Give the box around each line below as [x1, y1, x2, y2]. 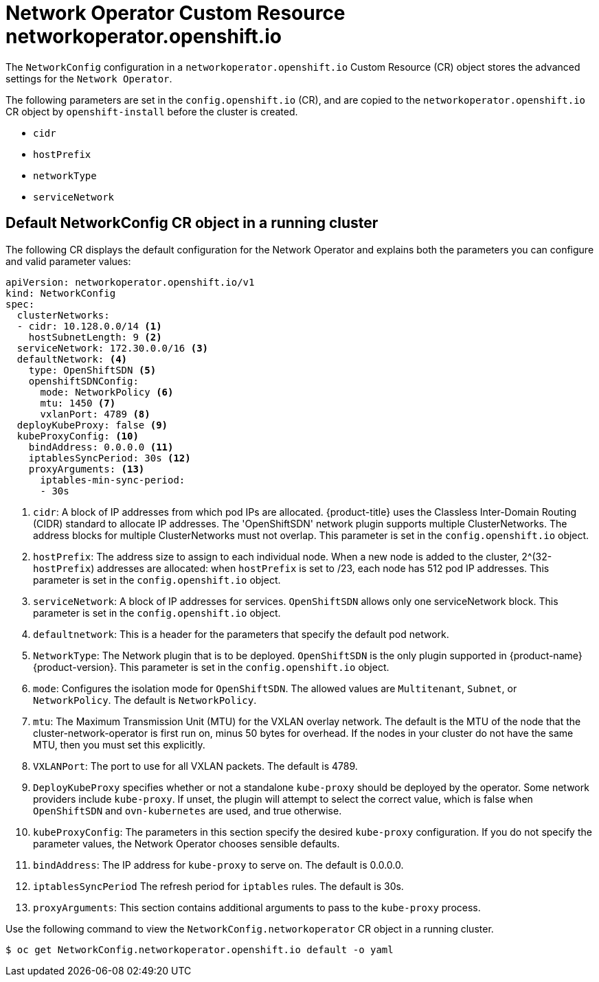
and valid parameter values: [5, 255, 131, 267]
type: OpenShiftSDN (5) [28, 364, 157, 376]
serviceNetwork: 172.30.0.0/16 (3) [16, 342, 209, 354]
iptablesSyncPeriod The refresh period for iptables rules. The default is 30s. [33, 880, 404, 892]
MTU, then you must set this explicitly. [33, 738, 205, 751]
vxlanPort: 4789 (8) [40, 408, 150, 420]
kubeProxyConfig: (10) [16, 430, 139, 442]
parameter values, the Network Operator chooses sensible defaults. [33, 837, 340, 849]
